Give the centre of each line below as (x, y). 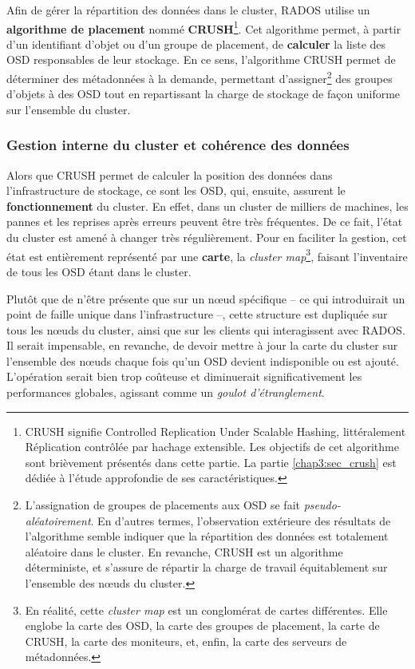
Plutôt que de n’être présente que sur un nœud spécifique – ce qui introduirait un (206, 298)
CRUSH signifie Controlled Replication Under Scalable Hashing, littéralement (215, 431)
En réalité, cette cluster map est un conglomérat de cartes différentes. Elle (206, 610)
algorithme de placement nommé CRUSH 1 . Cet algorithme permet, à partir (204, 27)
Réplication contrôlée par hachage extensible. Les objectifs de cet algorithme (212, 447)
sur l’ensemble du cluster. (69, 109)
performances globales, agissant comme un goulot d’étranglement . (166, 392)
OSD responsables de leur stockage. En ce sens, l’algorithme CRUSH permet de (201, 59)
